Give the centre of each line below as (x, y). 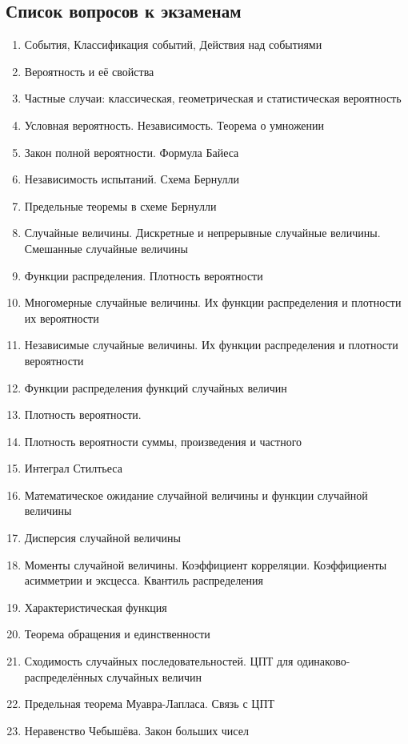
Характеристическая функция (96, 607)
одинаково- (324, 661)
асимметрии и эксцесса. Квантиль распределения (144, 580)
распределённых (64, 676)
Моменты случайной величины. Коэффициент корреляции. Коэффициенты (206, 564)
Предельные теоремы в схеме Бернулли (120, 205)
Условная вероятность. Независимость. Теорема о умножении (174, 125)
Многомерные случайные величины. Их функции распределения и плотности (213, 302)
